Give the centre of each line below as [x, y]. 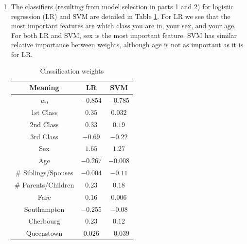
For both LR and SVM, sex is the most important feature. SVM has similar [124, 35]
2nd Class [44, 124]
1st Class [44, 112]
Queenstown [44, 233]
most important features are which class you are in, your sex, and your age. [123, 26]
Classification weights [72, 70]
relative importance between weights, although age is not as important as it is [127, 45]
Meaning [44, 87]
